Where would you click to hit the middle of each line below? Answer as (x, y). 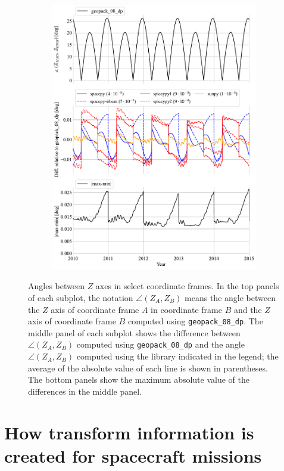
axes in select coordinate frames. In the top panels (187, 286)
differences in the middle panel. (85, 391)
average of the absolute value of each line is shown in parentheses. (148, 368)
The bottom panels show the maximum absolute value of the (139, 379)
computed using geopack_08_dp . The (195, 321)
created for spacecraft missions (133, 455)
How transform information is (129, 432)
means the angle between (230, 297)
